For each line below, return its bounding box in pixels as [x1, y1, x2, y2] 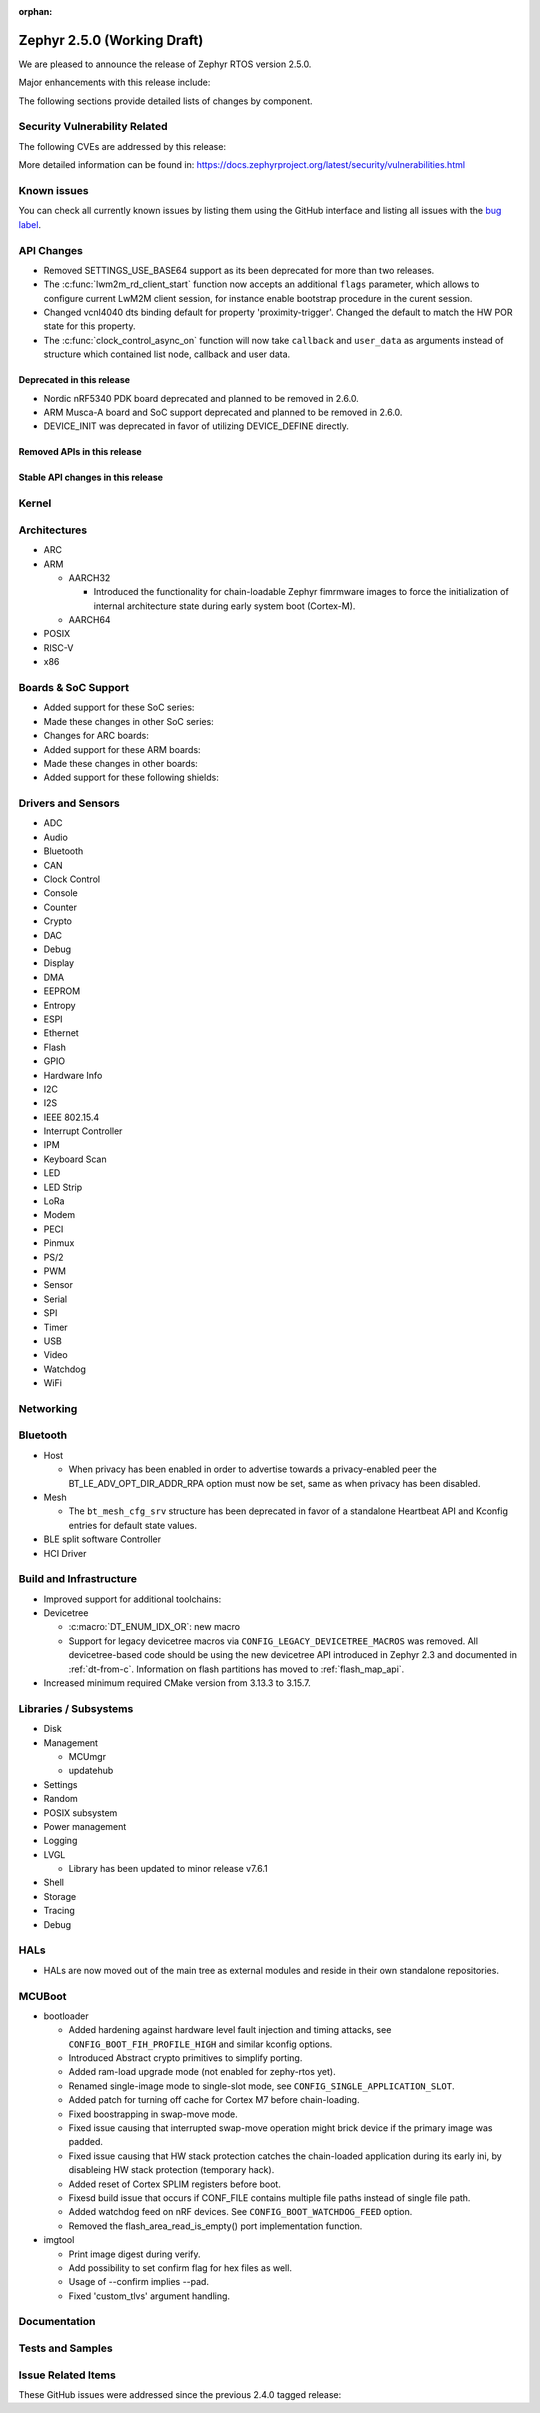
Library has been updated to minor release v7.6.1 [68, 1863, 269, 1875]
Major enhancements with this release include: [18, 76, 211, 89]
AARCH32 [68, 571, 111, 584]
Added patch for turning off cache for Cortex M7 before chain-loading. [68, 2094, 360, 2106]
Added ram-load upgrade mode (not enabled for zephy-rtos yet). [68, 2066, 336, 2078]
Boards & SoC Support [18, 681, 130, 694]
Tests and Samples [18, 2341, 114, 2355]
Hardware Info [43, 1069, 103, 1081]
